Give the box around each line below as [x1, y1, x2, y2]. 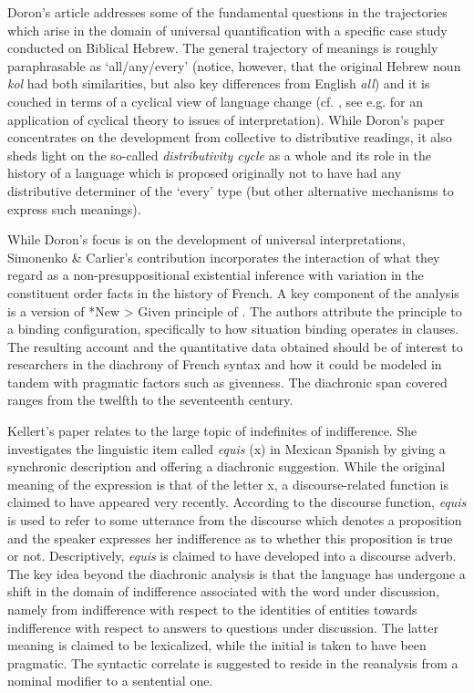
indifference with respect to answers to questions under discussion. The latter [7, 617, 438, 636]
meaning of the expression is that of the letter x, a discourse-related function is [7, 474, 448, 493]
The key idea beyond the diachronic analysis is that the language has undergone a [7, 564, 466, 583]
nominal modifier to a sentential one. [7, 671, 213, 690]
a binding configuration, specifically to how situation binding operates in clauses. [7, 319, 459, 338]
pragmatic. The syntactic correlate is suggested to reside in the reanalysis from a [7, 653, 459, 672]
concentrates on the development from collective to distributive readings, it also [7, 128, 452, 147]
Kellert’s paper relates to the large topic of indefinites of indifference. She [7, 421, 417, 440]
